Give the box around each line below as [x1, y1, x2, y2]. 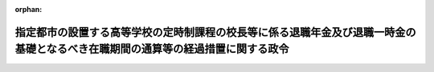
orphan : [14, 5, 43, 14]
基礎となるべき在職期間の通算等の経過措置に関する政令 [14, 42, 289, 56]
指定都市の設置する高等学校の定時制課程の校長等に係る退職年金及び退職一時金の [14, 25, 416, 39]
